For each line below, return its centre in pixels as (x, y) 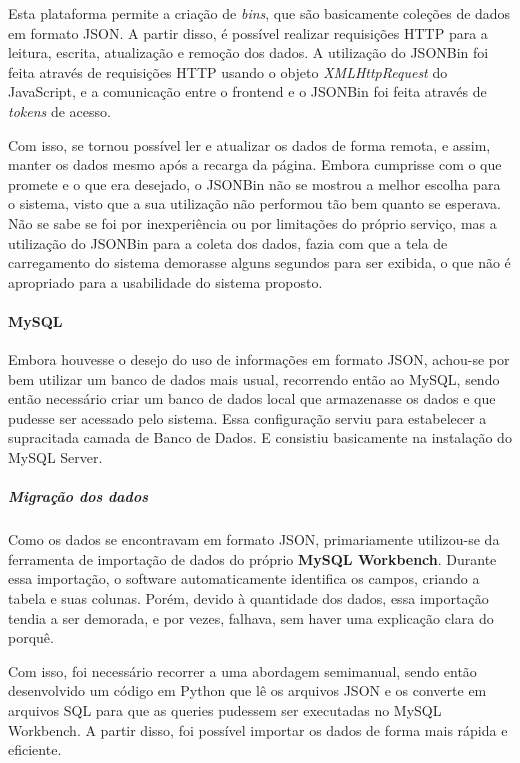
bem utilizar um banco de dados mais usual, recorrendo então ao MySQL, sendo (254, 378)
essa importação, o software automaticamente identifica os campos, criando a (244, 578)
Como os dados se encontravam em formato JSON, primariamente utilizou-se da (254, 539)
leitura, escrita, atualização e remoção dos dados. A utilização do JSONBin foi (248, 52)
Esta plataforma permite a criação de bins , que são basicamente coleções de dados (259, 13)
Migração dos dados (78, 496)
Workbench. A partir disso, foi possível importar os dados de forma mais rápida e (258, 729)
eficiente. (35, 749)
